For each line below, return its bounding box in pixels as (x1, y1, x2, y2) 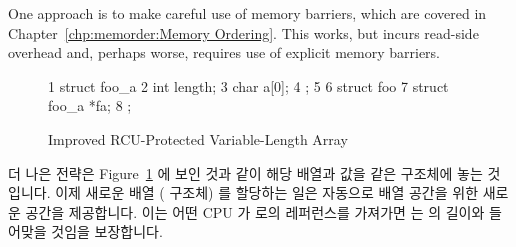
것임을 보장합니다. (51, 221, 163, 242)
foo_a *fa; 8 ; (48, 95, 132, 116)
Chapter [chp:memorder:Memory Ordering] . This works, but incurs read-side (8, 22, 479, 43)
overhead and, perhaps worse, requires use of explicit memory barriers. (8, 42, 441, 63)
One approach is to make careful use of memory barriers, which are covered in (8, 3, 487, 23)
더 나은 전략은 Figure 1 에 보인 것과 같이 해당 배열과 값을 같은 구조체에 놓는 (8, 162, 483, 183)
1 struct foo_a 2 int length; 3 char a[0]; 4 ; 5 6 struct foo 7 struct (48, 75, 449, 96)
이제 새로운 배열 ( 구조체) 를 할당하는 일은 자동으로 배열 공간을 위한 (55, 182, 479, 203)
